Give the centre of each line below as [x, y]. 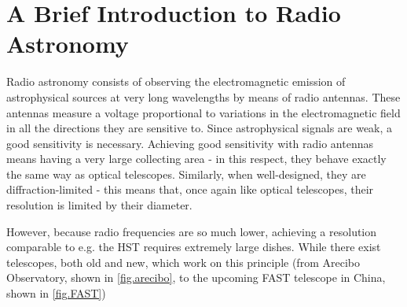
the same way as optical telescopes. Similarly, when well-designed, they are [186, 174]
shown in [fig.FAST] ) [56, 293]
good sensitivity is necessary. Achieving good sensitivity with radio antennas [190, 143]
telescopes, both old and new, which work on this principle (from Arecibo [183, 262]
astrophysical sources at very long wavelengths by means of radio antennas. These [203, 96]
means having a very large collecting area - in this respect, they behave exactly [196, 159]
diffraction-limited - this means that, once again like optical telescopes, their [190, 189]
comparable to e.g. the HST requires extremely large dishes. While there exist [194, 247]
